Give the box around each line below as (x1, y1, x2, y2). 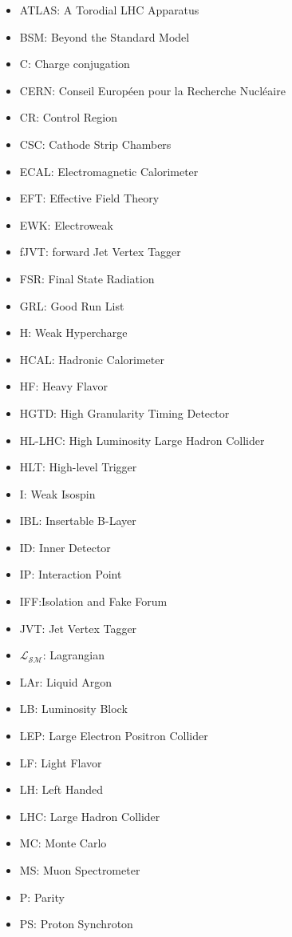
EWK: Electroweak (19, 216, 113, 233)
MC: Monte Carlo (19, 835, 107, 851)
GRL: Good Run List (19, 297, 124, 314)
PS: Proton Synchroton (19, 915, 133, 932)
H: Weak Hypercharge (19, 324, 128, 341)
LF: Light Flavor (19, 754, 102, 771)
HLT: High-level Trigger (19, 458, 137, 475)
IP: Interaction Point (19, 566, 122, 583)
